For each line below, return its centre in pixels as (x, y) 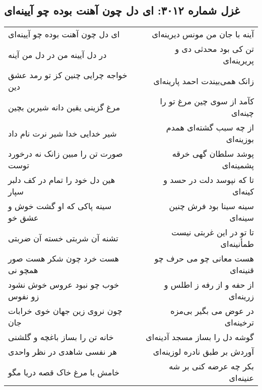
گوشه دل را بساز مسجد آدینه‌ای (200, 337)
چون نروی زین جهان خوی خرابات (65, 311)
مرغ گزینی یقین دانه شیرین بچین (64, 107)
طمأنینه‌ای (237, 244)
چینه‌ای (242, 113)
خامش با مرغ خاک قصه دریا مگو (64, 372)
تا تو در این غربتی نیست (213, 232)
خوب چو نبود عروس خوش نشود (64, 285)
